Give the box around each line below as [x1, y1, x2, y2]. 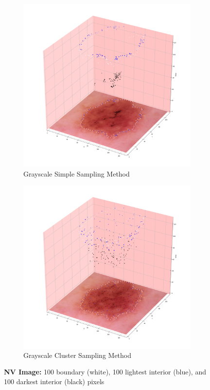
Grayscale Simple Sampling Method [23, 168, 130, 178]
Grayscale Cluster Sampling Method [23, 350, 132, 360]
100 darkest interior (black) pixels [4, 376, 105, 386]
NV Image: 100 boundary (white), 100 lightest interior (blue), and [4, 366, 206, 376]
